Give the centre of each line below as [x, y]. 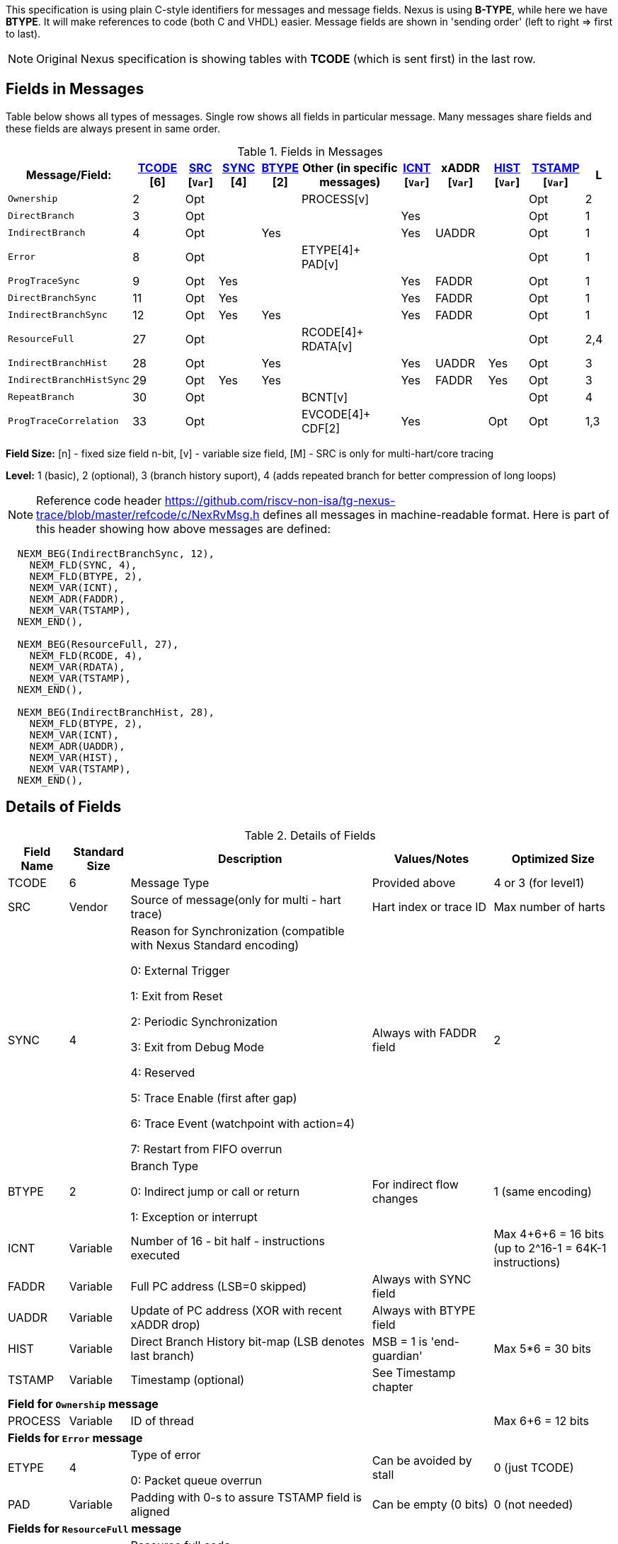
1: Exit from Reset [177, 996]
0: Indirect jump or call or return [215, 1191]
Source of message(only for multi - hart [236, 899]
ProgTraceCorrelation [63, 421]
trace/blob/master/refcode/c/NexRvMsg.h [148, 514]
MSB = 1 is [400, 1341]
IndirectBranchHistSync [69, 380]
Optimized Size [553, 858]
